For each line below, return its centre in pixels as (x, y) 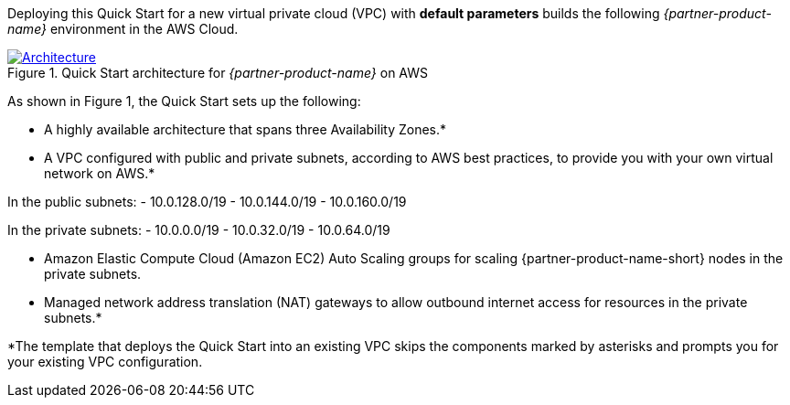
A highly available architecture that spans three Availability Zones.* (246, 129)
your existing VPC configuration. (105, 362)
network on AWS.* (100, 173)
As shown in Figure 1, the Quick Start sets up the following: (184, 101)
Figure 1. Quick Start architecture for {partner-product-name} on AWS (218, 73)
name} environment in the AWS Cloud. (123, 29)
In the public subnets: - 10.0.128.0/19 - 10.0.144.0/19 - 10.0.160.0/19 (207, 202)
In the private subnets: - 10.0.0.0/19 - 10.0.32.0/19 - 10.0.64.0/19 (199, 230)
